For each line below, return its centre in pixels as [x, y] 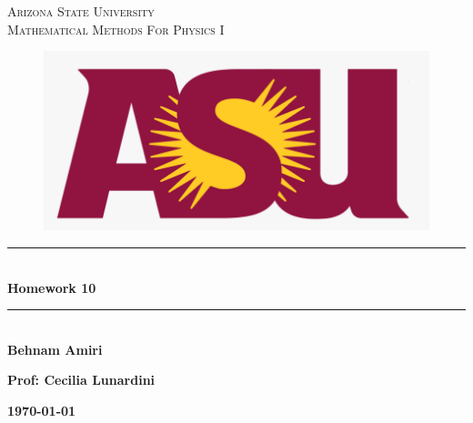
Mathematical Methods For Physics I [116, 29]
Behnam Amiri [55, 349]
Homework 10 [52, 287]
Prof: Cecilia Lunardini [81, 380]
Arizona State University [81, 11]
